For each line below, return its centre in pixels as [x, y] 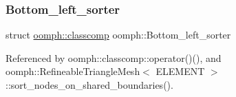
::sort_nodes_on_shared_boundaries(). [89, 85]
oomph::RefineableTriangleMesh [73, 71]
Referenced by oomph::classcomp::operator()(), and [114, 57]
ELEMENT [180, 71]
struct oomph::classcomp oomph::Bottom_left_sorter [118, 35]
